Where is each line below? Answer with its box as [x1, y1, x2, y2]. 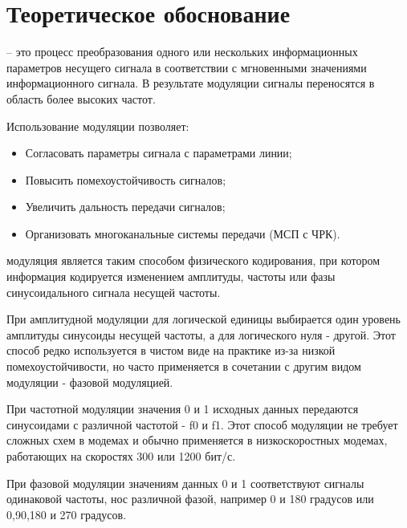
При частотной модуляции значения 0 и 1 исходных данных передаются [6, 400, 359, 417]
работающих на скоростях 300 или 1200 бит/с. [6, 448, 236, 464]
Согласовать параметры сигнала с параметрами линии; [25, 144, 292, 161]
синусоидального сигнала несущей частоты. [6, 283, 221, 300]
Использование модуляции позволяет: [6, 117, 189, 134]
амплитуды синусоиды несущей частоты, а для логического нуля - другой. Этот [6, 326, 396, 343]
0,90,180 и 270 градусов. [6, 506, 127, 522]
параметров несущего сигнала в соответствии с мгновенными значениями [6, 59, 367, 75]
